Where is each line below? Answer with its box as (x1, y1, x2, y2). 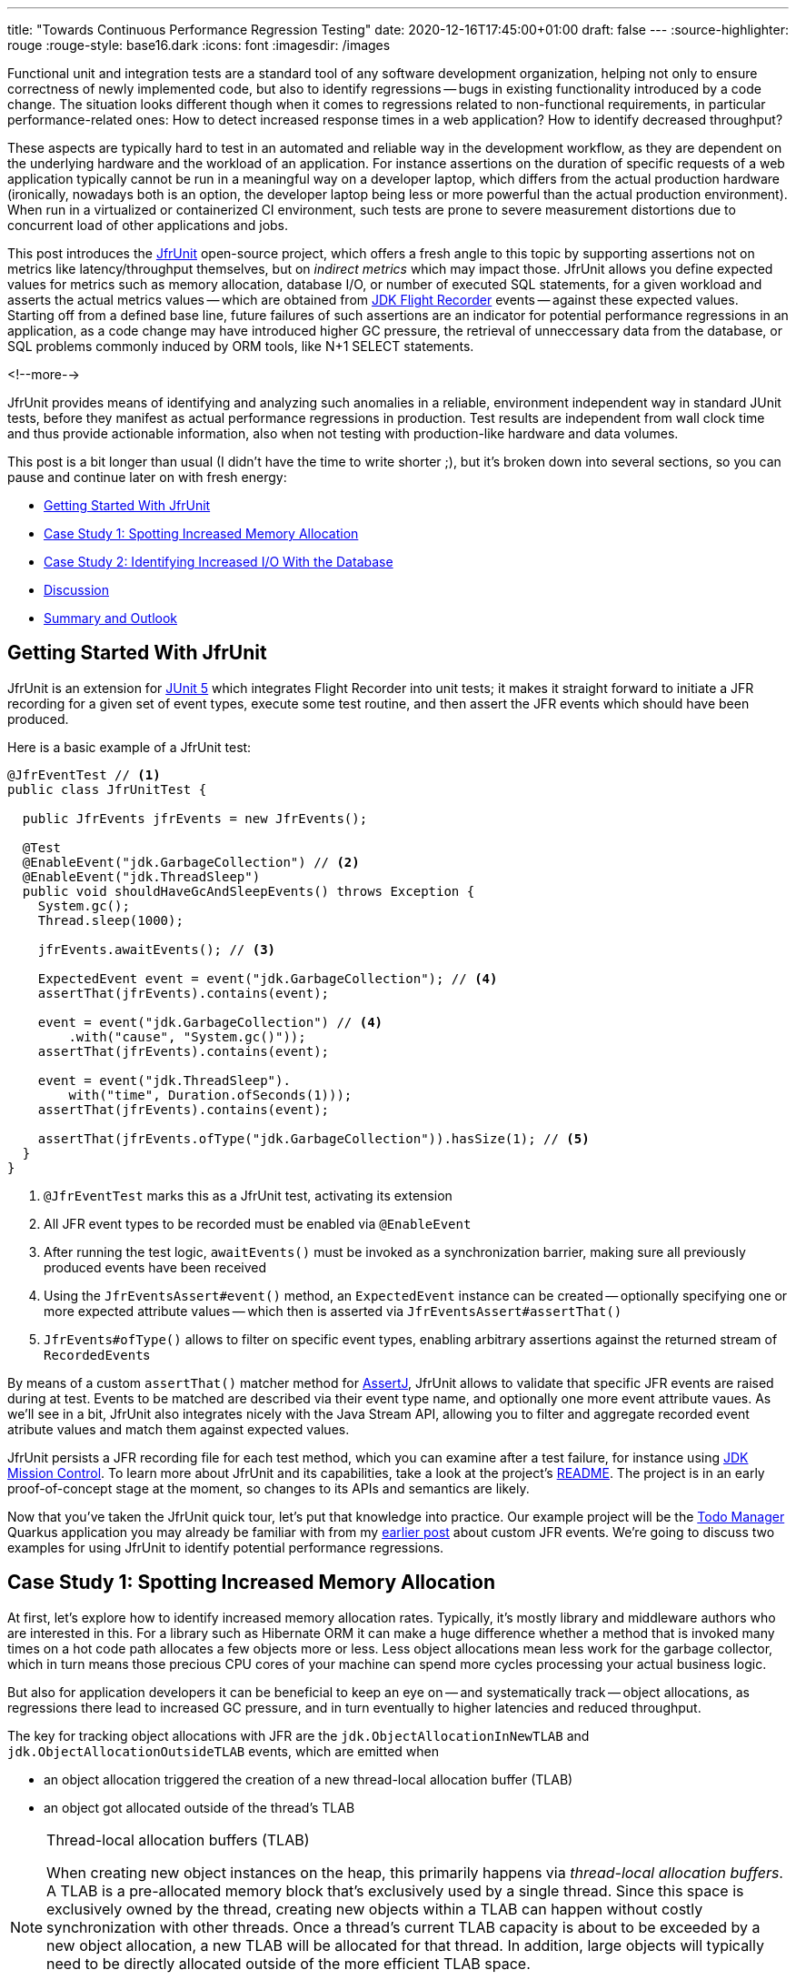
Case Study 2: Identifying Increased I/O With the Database (44, 554, 393, 569)
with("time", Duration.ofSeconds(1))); (68, 1087, 353, 1102)
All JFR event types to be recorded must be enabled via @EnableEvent (44, 1215, 472, 1231)
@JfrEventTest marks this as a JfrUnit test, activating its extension (44, 1187, 453, 1203)
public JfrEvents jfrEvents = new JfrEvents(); (22, 810, 368, 826)
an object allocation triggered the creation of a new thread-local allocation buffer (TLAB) (44, 1771, 573, 1787)
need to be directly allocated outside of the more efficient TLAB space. (46, 1954, 531, 1973)
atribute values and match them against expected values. (7, 1421, 350, 1437)
